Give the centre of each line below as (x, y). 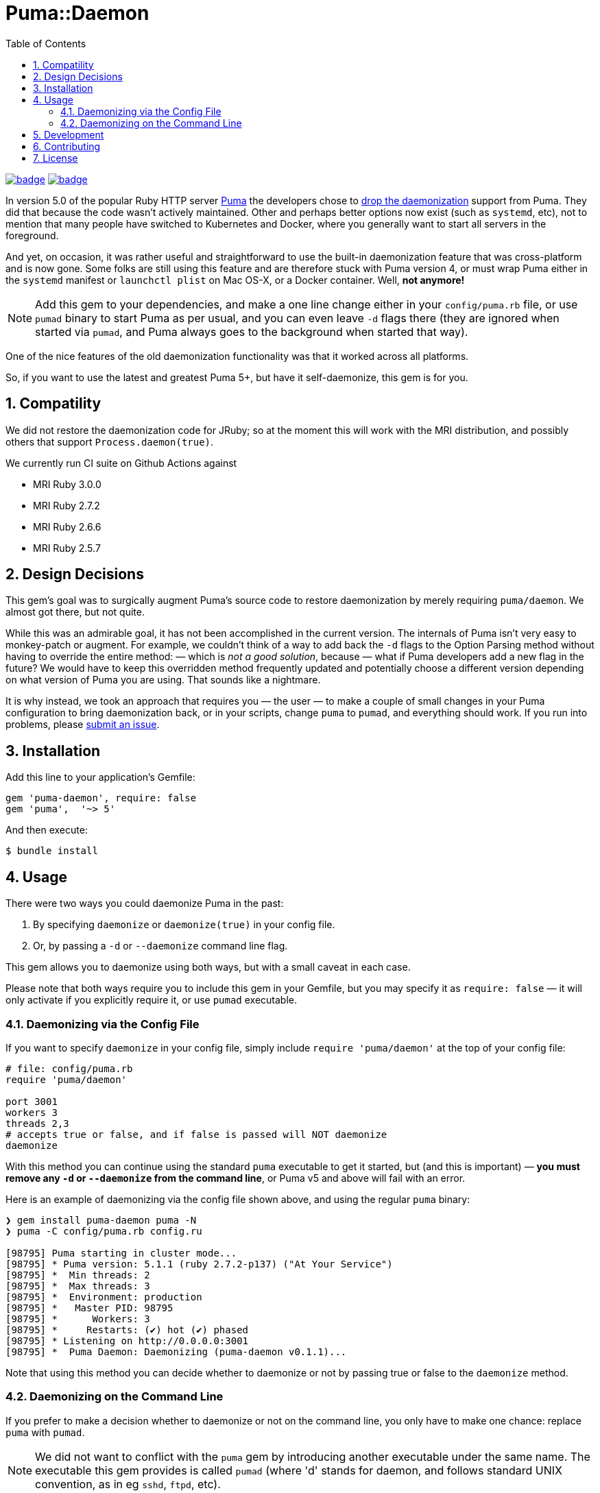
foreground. (32, 235)
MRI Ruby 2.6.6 (67, 526)
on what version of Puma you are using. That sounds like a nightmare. (163, 680)
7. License (56, 158)
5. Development (69, 134)
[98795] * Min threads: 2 (78, 1275)
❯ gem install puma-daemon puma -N (101, 1220)
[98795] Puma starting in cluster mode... (121, 1253)
